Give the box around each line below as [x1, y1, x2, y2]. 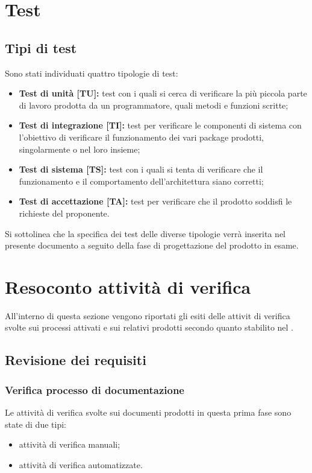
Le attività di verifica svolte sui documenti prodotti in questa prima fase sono [5, 406, 292, 419]
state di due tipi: [5, 417, 66, 430]
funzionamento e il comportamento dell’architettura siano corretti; [19, 174, 264, 187]
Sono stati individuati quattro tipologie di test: [5, 66, 178, 79]
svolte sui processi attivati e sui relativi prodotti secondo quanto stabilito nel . [5, 321, 293, 334]
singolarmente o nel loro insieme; [19, 142, 140, 155]
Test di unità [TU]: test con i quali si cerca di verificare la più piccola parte [19, 87, 307, 100]
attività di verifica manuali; [19, 438, 120, 451]
